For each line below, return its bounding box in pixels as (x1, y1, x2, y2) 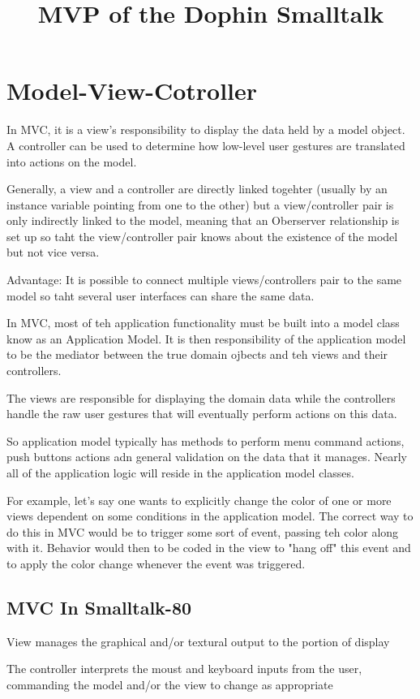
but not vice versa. (6, 244, 100, 261)
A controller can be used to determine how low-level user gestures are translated (6, 136, 405, 153)
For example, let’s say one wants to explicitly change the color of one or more (6, 491, 392, 508)
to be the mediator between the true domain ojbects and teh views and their (6, 346, 388, 363)
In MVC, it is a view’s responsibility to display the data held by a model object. (6, 121, 405, 138)
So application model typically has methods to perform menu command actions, (6, 432, 405, 449)
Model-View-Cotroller (6, 74, 258, 107)
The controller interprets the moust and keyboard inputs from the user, (6, 660, 362, 677)
